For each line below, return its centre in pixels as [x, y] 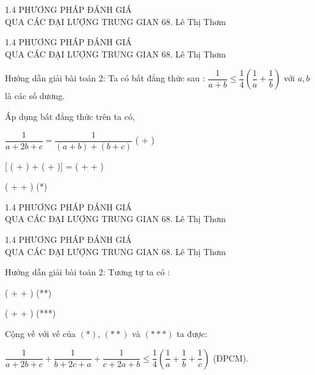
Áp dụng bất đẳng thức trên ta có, [70, 116]
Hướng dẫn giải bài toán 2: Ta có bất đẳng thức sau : [105, 78]
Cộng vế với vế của [40, 333]
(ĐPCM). [230, 358]
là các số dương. [35, 96]
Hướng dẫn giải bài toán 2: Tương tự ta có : [88, 272]
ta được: [192, 333]
